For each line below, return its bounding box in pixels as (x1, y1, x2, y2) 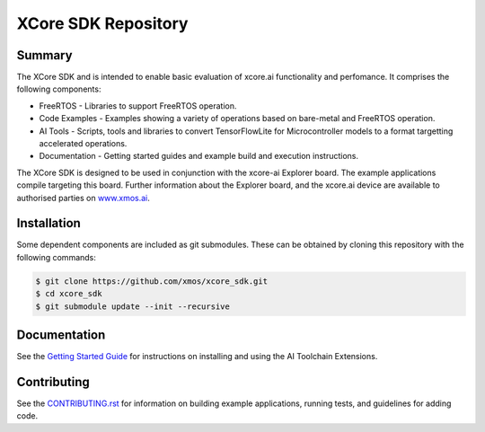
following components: (16, 84, 101, 94)
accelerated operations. (39, 138, 128, 149)
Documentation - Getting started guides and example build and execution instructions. (39, 151, 359, 162)
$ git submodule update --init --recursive (35, 301, 231, 312)
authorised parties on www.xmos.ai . (16, 192, 150, 203)
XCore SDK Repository (16, 13, 189, 33)
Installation (16, 216, 81, 231)
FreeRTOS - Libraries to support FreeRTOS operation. (39, 100, 237, 111)
